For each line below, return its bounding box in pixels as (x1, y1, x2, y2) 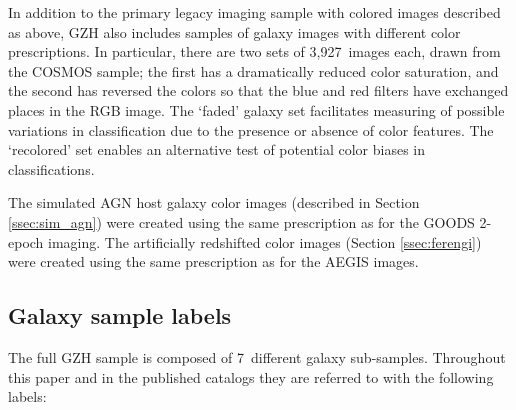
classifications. (8, 158, 95, 179)
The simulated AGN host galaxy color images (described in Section (8, 192, 420, 213)
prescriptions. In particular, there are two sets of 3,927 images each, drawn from (8, 41, 501, 62)
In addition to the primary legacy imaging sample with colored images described (8, 2, 501, 22)
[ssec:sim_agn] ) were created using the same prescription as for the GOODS (8, 211, 475, 232)
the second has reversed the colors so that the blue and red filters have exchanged (8, 80, 509, 101)
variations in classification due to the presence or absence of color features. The (8, 119, 494, 140)
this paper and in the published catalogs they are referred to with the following (8, 366, 494, 387)
